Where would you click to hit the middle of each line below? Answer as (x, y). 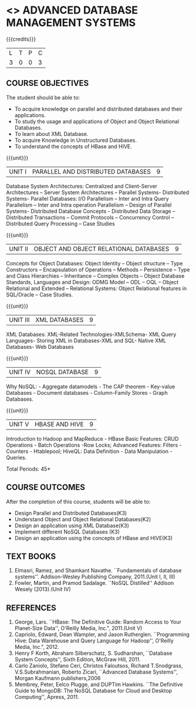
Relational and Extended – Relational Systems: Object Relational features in (96, 288)
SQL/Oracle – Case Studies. (40, 294)
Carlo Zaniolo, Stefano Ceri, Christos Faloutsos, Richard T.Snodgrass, (99, 666)
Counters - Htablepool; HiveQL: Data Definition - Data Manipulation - (89, 451)
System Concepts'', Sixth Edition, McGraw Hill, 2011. (77, 660)
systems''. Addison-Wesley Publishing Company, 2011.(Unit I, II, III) (95, 577)
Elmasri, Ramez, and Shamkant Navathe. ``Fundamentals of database (98, 571)
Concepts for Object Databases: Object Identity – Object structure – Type (94, 263)
